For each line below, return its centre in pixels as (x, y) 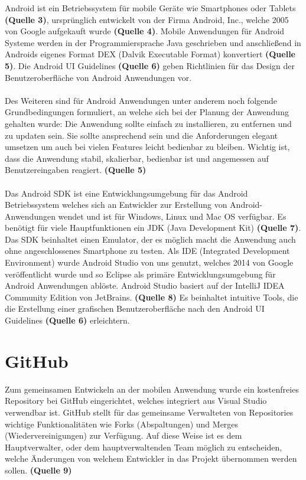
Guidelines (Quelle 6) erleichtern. (67, 320)
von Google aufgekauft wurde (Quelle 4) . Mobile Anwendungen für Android (145, 31)
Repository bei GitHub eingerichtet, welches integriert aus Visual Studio (136, 401)
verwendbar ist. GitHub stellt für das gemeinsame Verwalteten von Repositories (149, 412)
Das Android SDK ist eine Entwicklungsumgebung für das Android (126, 193)
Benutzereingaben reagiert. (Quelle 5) (76, 170)
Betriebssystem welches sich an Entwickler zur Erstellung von (116, 205)
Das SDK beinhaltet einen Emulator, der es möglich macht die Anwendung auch (150, 239)
